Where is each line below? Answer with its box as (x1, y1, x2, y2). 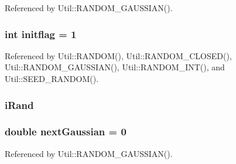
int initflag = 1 (5, 26, 77, 41)
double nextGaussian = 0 (5, 124, 126, 139)
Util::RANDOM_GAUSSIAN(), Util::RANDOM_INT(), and (5, 61, 225, 73)
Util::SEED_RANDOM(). (5, 73, 99, 84)
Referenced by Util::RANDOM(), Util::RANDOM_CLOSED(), (5, 49, 232, 61)
